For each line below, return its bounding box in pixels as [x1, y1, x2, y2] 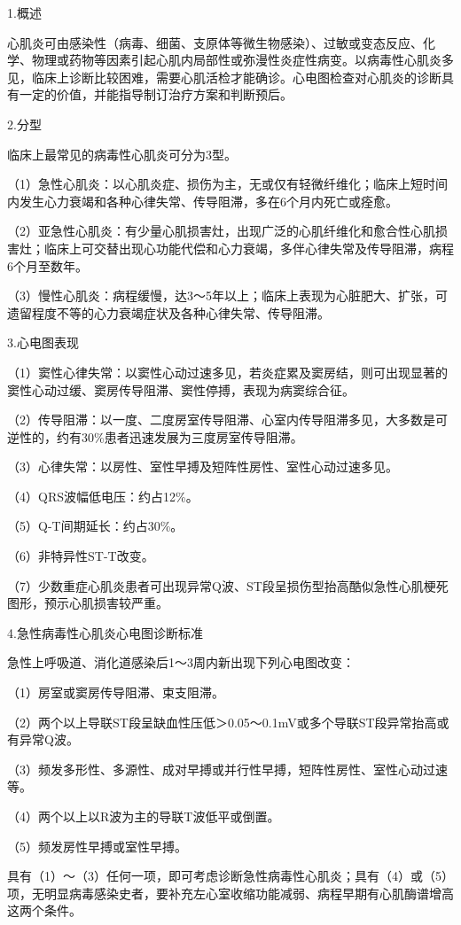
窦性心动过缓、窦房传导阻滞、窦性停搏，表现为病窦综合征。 [7, 380, 355, 399]
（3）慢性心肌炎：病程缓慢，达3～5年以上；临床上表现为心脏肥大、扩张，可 [7, 286, 448, 305]
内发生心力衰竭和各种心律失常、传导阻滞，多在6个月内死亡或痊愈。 [7, 191, 398, 210]
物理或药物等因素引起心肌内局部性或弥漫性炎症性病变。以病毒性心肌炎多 [31, 51, 454, 69]
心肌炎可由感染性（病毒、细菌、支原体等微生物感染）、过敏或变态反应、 [7, 33, 423, 51]
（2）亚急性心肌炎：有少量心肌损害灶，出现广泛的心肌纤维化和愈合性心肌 [7, 222, 435, 240]
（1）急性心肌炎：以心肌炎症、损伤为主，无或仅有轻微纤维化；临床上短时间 [7, 175, 448, 193]
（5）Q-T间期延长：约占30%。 [7, 517, 184, 535]
